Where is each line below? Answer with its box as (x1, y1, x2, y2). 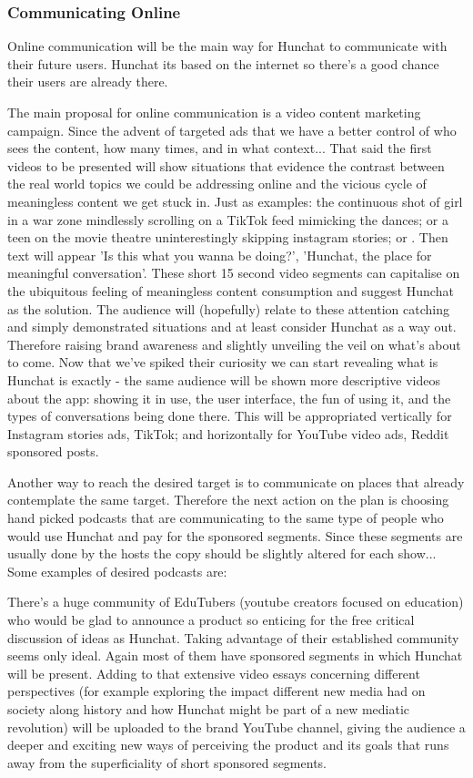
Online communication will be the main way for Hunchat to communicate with (7, 36, 448, 56)
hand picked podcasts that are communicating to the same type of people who (7, 508, 444, 527)
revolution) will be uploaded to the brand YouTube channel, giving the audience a (7, 717, 466, 736)
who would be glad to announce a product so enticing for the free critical (7, 610, 415, 630)
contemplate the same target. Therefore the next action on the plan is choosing (7, 490, 449, 509)
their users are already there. (7, 72, 168, 91)
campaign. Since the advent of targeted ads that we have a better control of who (7, 120, 457, 139)
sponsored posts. (7, 442, 99, 461)
